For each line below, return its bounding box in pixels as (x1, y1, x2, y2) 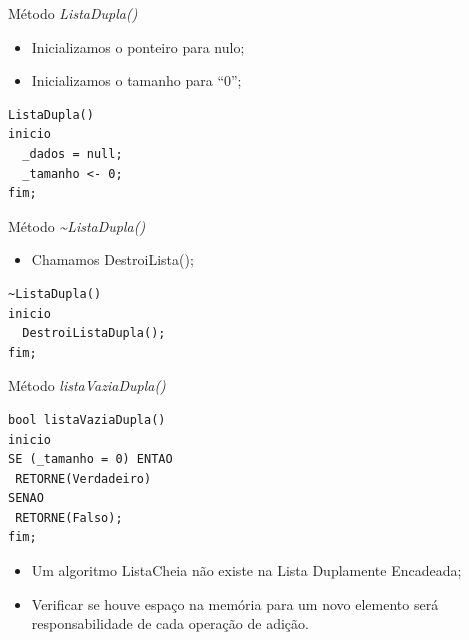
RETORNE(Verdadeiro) (15, 471, 152, 486)
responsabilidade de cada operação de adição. (31, 613, 309, 634)
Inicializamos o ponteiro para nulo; (31, 36, 245, 57)
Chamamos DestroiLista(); (31, 249, 194, 270)
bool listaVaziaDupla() (8, 412, 166, 427)
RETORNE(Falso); (15, 510, 123, 525)
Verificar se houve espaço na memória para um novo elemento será (31, 593, 439, 614)
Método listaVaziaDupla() (8, 375, 166, 396)
